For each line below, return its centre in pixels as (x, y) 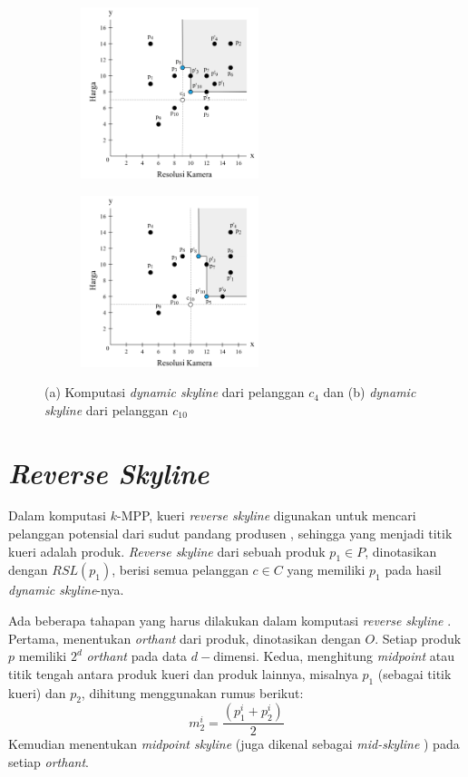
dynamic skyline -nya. (66, 590)
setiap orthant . (49, 762)
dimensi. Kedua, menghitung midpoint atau (334, 656)
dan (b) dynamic (370, 392)
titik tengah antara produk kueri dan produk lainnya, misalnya (183, 673)
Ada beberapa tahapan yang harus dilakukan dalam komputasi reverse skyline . (230, 621)
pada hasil (413, 570)
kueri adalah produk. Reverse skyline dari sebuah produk (167, 551)
